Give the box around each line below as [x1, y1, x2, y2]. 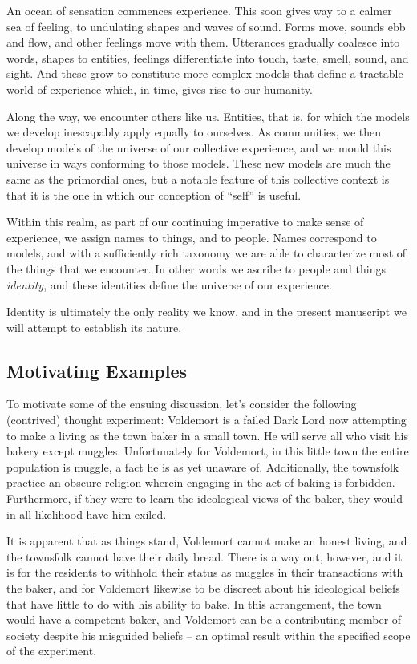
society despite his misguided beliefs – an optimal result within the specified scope [6, 626, 411, 643]
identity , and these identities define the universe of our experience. [6, 276, 332, 293]
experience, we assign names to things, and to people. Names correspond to [6, 229, 377, 245]
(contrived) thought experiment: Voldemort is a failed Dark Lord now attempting [6, 411, 407, 428]
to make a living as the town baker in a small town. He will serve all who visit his [6, 427, 408, 443]
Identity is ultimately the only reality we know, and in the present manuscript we [6, 303, 407, 320]
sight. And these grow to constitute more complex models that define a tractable [6, 65, 403, 82]
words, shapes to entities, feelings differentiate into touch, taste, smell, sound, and [6, 49, 409, 66]
